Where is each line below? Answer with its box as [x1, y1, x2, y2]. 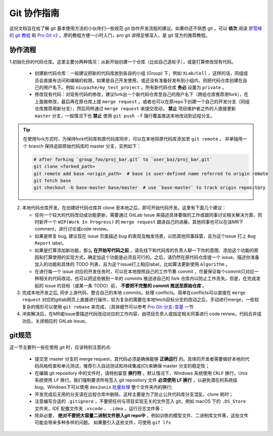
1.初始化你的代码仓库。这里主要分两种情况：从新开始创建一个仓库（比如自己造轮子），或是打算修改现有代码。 [9, 59, 236, 65]
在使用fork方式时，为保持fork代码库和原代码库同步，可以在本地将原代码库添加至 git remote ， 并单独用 [23, 136, 243, 142]
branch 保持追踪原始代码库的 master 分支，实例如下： [28, 143, 142, 149]
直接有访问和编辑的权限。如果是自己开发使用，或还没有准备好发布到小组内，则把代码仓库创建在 [43, 77, 243, 83]
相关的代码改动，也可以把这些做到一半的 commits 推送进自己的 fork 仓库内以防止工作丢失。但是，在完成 [38, 275, 256, 281]
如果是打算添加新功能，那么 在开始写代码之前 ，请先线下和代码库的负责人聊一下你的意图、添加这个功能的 [34, 247, 254, 253]
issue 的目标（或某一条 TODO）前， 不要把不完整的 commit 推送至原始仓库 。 [44, 282, 207, 288]
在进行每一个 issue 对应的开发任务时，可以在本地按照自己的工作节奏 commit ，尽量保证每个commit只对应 [34, 268, 255, 274]
